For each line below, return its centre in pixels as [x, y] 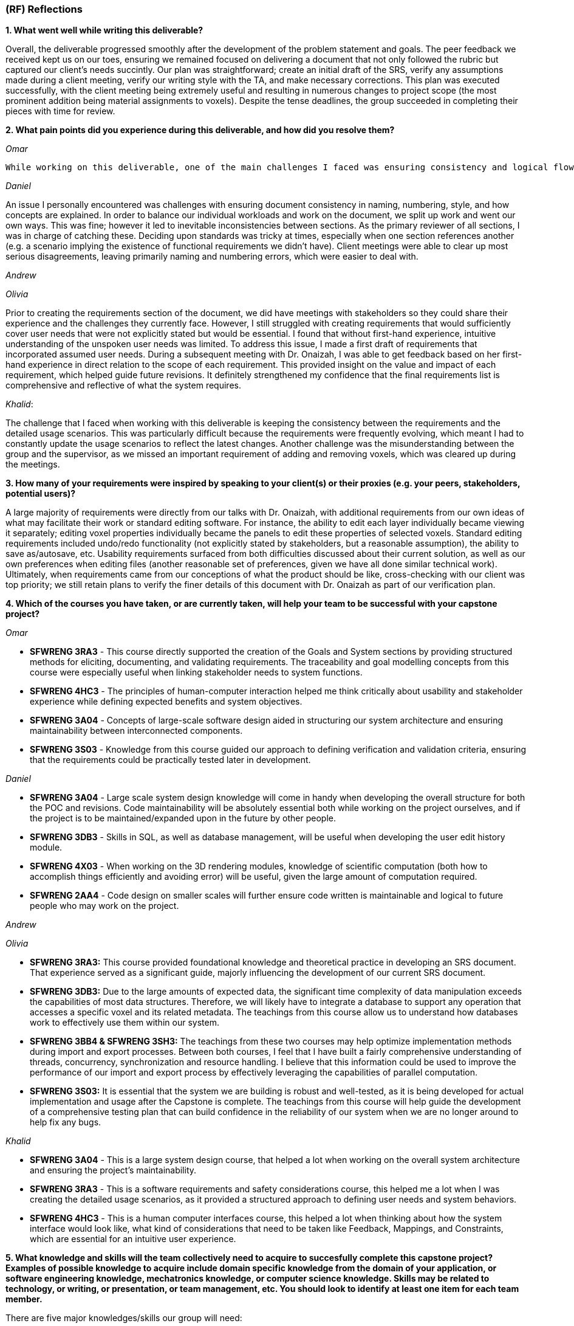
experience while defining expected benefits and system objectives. [166, 702]
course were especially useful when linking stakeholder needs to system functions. [196, 672]
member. [24, 1299]
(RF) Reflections [44, 9]
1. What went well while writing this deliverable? [104, 30]
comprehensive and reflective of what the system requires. [123, 385]
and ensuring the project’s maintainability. [113, 1170]
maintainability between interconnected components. [136, 731]
